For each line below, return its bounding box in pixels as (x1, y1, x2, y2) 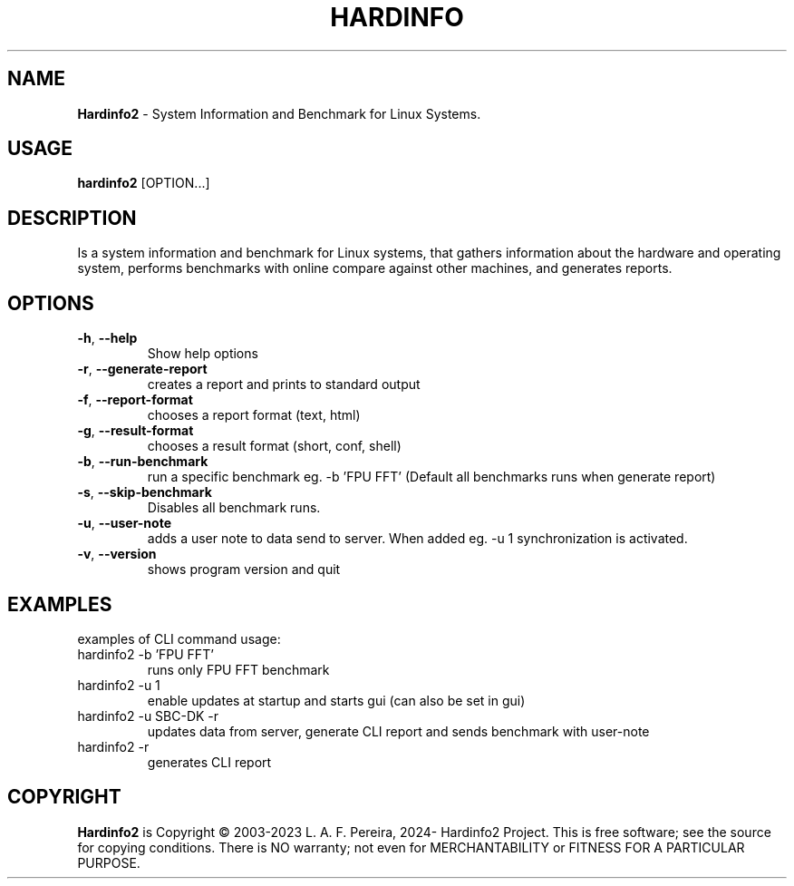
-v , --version (77, 546, 157, 562)
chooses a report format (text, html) (147, 407, 361, 424)
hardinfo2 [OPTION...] (77, 175, 210, 191)
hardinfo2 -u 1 (77, 677, 160, 693)
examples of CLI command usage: (77, 630, 281, 647)
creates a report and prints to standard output (147, 376, 421, 393)
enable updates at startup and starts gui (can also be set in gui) (147, 692, 526, 708)
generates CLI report (147, 754, 272, 770)
